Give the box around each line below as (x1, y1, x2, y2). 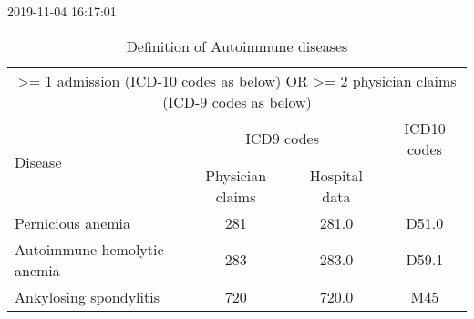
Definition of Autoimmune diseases (126, 35, 348, 57)
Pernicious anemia (15, 211, 131, 233)
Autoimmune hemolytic (15, 238, 164, 260)
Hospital (309, 164, 364, 186)
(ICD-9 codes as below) (162, 90, 312, 112)
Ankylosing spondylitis (15, 285, 160, 307)
